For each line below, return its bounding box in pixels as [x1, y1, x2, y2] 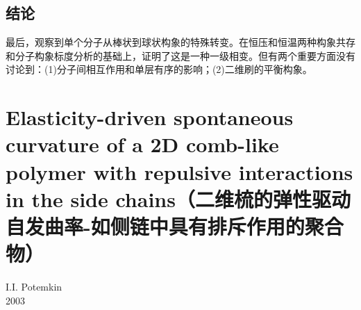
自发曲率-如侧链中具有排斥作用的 [6, 211, 305, 240]
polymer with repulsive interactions [6, 157, 353, 186]
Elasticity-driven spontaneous [6, 103, 294, 131]
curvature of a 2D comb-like [6, 130, 279, 158]
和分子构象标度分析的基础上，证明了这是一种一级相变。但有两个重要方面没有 [6, 48, 355, 63]
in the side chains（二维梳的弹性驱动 [6, 184, 351, 213]
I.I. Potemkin [6, 279, 62, 294]
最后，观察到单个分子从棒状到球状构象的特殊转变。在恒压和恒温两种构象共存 [6, 35, 355, 49]
